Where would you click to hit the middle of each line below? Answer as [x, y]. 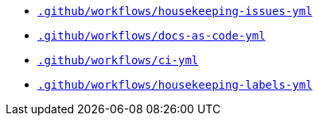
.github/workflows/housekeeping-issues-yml [175, 11]
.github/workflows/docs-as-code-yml [152, 36]
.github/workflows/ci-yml [118, 60]
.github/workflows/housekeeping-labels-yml [175, 85]
